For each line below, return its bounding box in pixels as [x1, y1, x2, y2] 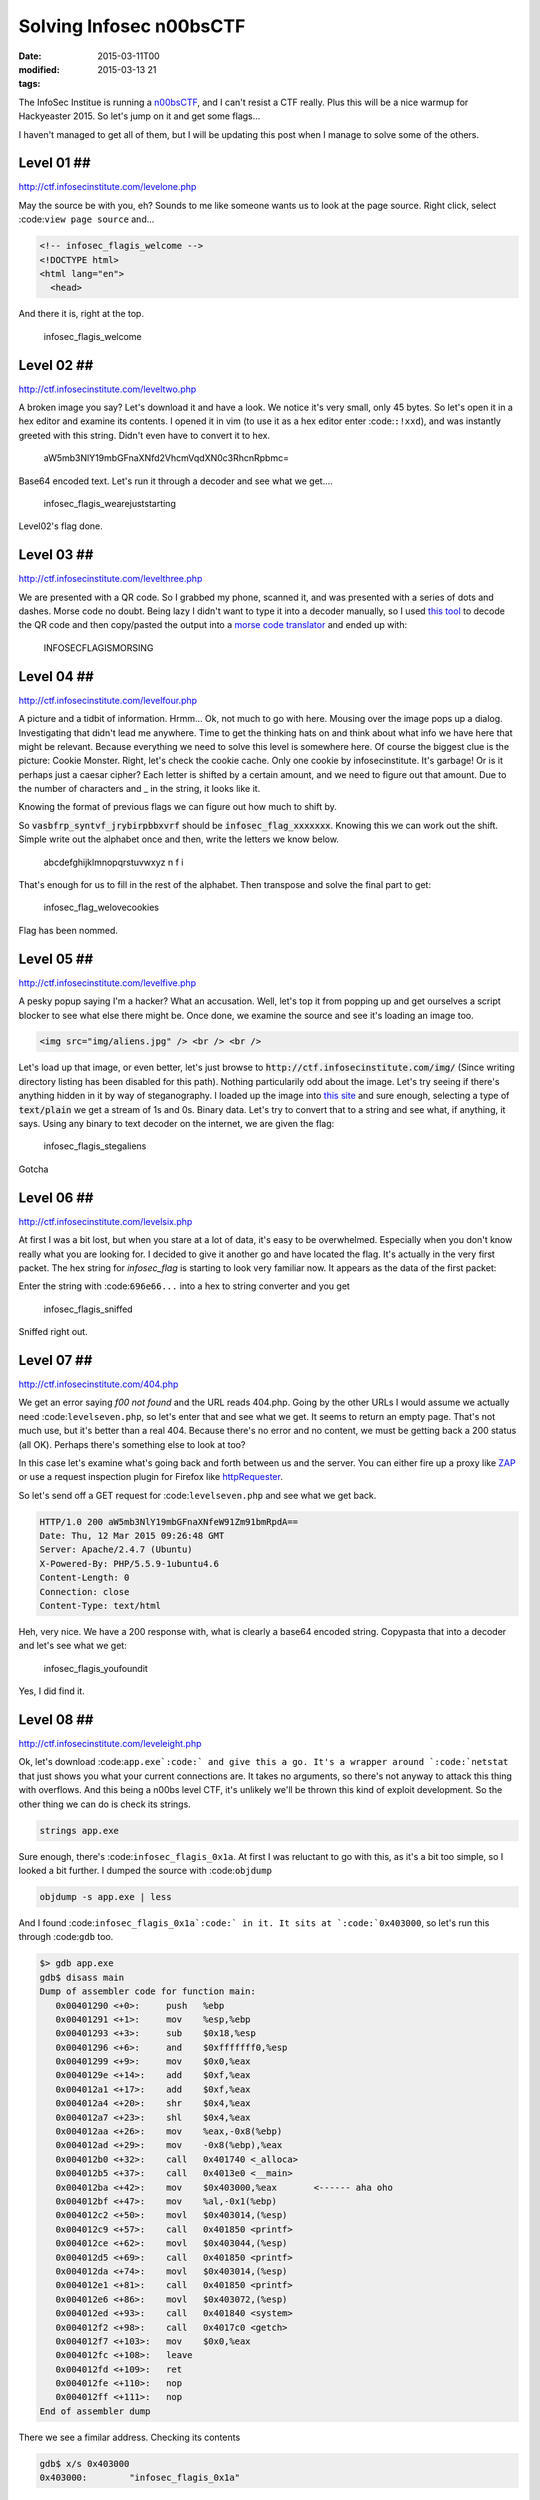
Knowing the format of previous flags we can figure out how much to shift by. [18, 801, 337, 813]
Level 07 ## [18, 1351, 93, 1369]
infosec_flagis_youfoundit [43, 1662, 149, 1674]
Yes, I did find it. [18, 1685, 85, 1697]
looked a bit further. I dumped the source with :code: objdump [18, 1865, 272, 1877]
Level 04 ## [18, 668, 94, 685]
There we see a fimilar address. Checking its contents [18, 2431, 241, 2443]
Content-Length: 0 [39, 1572, 130, 1584]
